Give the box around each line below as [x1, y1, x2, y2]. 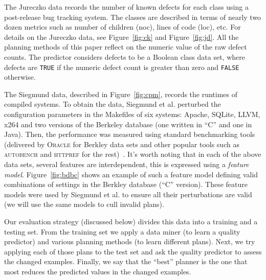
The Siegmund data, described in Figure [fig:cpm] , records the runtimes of [4, 88, 238, 99]
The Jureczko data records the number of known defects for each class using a [4, 2, 249, 12]
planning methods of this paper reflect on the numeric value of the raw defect [4, 41, 247, 52]
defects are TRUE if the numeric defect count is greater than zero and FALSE [4, 61, 239, 72]
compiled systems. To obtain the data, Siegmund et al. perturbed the [4, 99, 221, 109]
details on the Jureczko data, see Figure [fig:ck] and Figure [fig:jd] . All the [4, 31, 239, 42]
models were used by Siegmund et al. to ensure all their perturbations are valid [4, 189, 252, 199]
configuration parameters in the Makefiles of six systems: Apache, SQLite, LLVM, [4, 109, 260, 119]
